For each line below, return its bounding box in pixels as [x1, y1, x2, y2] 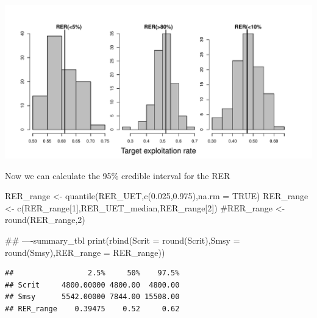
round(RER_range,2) [5, 213, 85, 226]
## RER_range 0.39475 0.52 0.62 [5, 304, 180, 313]
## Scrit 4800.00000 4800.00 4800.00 [5, 280, 180, 289]
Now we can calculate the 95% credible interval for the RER [5, 169, 230, 182]
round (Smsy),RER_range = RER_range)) [5, 246, 165, 258]
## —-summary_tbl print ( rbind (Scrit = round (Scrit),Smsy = [5, 233, 240, 246]
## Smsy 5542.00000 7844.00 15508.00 [5, 292, 180, 302]
